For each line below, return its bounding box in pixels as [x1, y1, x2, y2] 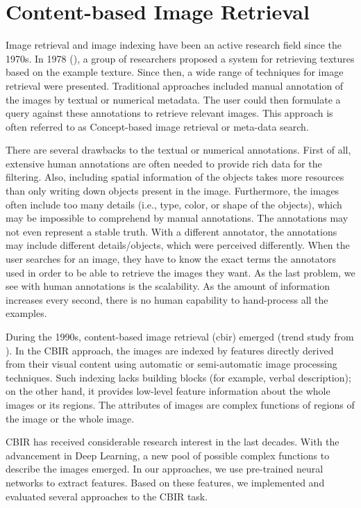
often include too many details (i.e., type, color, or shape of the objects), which [6, 197, 342, 211]
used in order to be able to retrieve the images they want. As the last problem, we [6, 265, 355, 279]
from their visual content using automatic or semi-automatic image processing [6, 357, 337, 371]
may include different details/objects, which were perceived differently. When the [6, 238, 350, 252]
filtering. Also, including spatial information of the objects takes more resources [6, 170, 344, 184]
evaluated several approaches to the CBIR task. [6, 489, 208, 503]
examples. [6, 306, 47, 320]
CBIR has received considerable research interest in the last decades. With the [6, 434, 339, 449]
